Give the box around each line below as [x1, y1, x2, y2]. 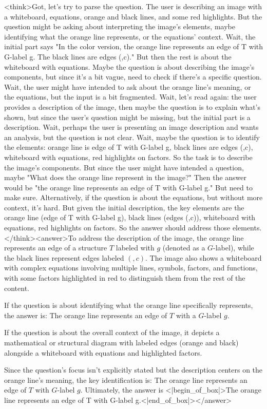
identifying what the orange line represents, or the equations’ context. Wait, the [4, 31, 256, 42]
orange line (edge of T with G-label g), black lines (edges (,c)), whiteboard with [4, 212, 256, 223]
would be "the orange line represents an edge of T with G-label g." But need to [4, 182, 253, 192]
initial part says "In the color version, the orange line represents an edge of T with [4, 41, 263, 52]
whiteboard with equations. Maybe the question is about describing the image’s [4, 61, 255, 72]
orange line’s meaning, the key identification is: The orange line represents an [4, 374, 247, 385]
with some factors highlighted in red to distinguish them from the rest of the [4, 272, 245, 283]
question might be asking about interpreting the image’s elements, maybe [4, 21, 235, 32]
